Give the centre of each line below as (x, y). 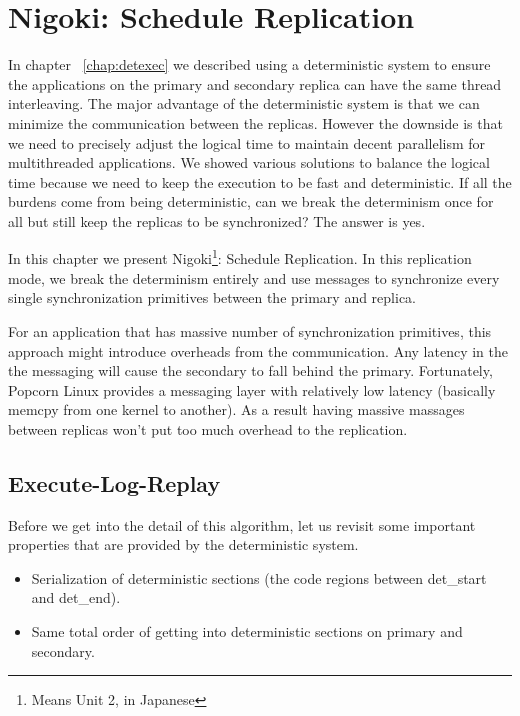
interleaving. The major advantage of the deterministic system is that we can (244, 103)
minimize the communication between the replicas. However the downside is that (255, 122)
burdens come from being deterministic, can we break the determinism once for (251, 201)
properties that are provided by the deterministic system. (183, 544)
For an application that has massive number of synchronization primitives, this (250, 330)
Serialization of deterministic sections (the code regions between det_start (259, 577)
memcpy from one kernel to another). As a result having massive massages (236, 409)
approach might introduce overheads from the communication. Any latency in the (258, 350)
